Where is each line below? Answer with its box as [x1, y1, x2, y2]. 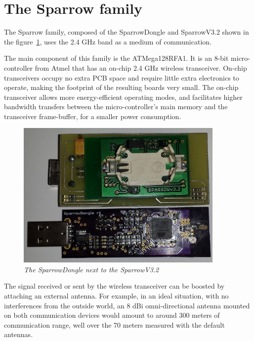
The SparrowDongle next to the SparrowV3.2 [24, 264, 159, 274]
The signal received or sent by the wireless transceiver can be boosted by [4, 281, 225, 291]
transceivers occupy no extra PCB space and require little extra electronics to [4, 72, 239, 83]
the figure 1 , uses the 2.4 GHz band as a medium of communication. [4, 36, 212, 46]
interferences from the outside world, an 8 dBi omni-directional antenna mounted [4, 300, 250, 310]
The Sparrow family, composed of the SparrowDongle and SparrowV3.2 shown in [4, 27, 249, 37]
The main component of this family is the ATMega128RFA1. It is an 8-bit [4, 53, 229, 63]
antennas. [4, 329, 33, 340]
